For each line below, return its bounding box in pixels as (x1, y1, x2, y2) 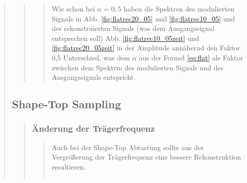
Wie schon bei (52, 3, 95, 13)
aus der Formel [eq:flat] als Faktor (139, 52, 243, 62)
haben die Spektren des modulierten (123, 3, 234, 13)
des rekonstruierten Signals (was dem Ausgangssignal (52, 23, 214, 33)
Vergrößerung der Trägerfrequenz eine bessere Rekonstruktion (52, 152, 241, 162)
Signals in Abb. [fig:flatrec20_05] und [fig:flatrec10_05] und (52, 13, 235, 23)
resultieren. (52, 161, 86, 172)
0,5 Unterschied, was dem (52, 52, 130, 62)
